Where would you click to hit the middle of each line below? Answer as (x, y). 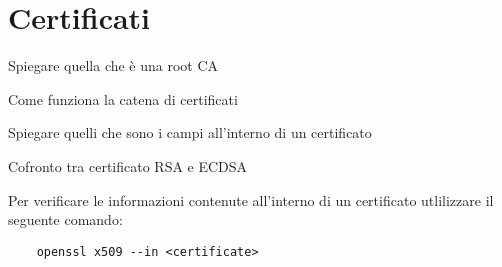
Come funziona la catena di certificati (123, 98)
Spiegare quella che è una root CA (113, 65)
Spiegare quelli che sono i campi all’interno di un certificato (190, 132)
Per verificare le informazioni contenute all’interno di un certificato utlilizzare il (251, 199)
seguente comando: (65, 219)
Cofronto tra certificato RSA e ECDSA (128, 165)
